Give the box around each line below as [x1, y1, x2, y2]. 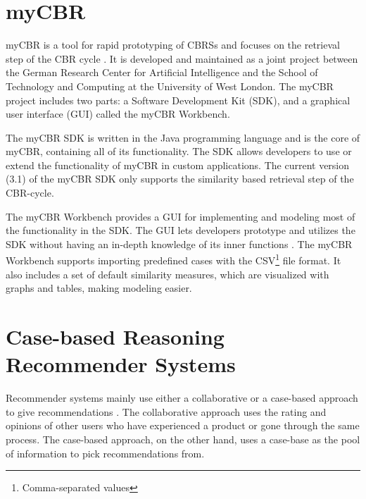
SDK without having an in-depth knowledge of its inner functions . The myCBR [6, 236, 353, 251]
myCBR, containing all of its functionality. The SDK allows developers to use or [6, 144, 352, 159]
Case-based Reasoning [6, 322, 225, 351]
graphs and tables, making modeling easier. [6, 281, 192, 295]
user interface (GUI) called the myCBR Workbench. [6, 106, 230, 121]
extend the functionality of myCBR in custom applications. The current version [6, 157, 350, 172]
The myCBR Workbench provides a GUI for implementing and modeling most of [6, 209, 355, 223]
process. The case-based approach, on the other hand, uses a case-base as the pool [6, 431, 360, 446]
